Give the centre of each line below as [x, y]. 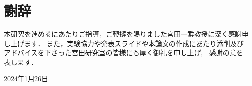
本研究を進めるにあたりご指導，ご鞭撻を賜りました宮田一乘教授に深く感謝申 [126, 34]
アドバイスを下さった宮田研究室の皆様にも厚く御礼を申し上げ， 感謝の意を [124, 53]
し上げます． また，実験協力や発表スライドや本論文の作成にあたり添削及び [124, 43]
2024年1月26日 [26, 78]
